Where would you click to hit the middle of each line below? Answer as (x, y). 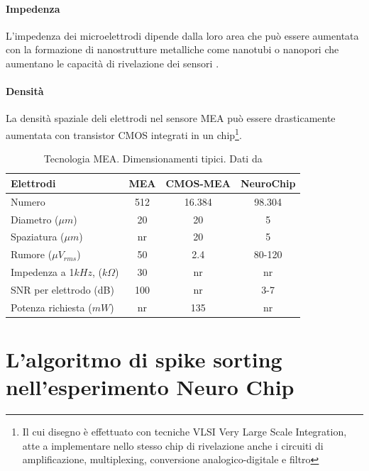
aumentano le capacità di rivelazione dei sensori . (112, 63)
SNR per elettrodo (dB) (62, 289)
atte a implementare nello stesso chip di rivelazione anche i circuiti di (173, 445)
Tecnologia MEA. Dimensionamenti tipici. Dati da (153, 159)
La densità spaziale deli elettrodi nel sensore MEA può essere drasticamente (171, 118)
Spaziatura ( (38, 237)
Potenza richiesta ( (51, 307)
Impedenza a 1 (43, 272)
